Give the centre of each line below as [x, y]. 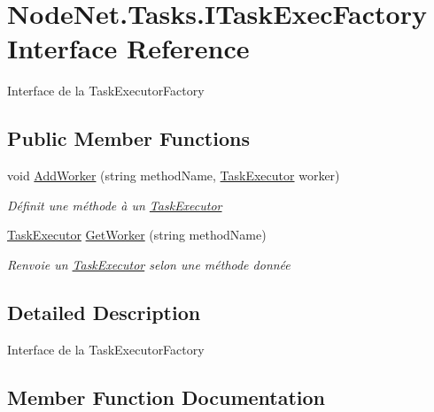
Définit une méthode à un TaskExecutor [115, 205]
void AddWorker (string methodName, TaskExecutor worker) [174, 175]
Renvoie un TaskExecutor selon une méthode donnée [149, 264]
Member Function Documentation [167, 397]
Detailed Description [104, 312]
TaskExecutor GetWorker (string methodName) [137, 235]
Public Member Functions [128, 138]
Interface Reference [128, 48]
